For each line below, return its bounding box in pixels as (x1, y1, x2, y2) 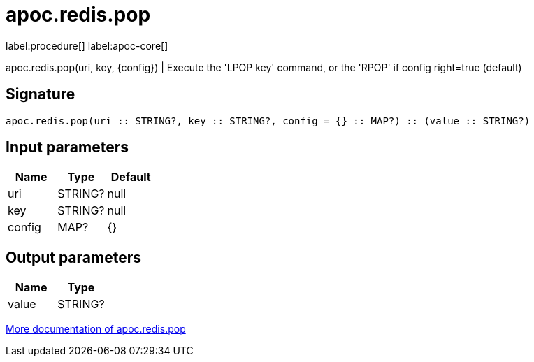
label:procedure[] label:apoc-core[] (6, 39, 168, 52)
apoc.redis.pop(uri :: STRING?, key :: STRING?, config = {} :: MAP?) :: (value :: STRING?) (6, 115, 531, 126)
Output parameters (6, 248, 141, 266)
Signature (6, 85, 75, 103)
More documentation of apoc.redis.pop (6, 323, 186, 335)
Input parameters (6, 138, 129, 157)
